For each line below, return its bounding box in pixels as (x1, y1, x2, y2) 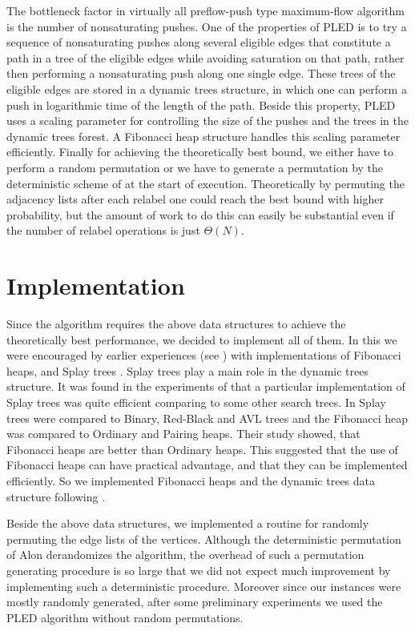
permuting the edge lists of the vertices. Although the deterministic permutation (6, 530, 401, 547)
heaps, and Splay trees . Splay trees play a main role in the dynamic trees (6, 362, 369, 379)
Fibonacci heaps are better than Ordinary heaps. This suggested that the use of (6, 440, 398, 457)
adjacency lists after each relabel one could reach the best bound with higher (6, 191, 384, 207)
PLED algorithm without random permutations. (6, 609, 244, 625)
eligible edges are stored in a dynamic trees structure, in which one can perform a (6, 80, 407, 97)
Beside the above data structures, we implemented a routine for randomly (6, 515, 369, 532)
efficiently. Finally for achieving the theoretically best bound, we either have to (6, 143, 394, 160)
